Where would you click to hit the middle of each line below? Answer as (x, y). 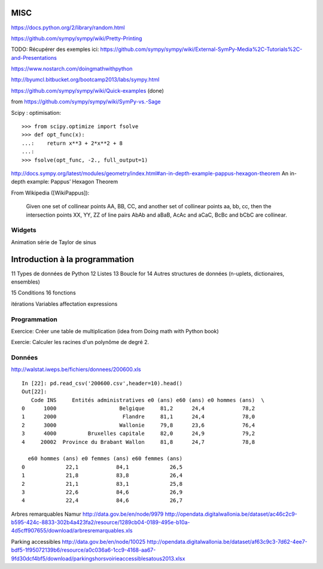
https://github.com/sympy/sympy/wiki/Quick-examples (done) (88, 90)
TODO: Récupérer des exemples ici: (55, 49)
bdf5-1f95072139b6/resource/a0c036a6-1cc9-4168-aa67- (83, 550)
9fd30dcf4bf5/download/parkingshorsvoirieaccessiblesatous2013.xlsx (98, 558)
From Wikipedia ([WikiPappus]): (50, 193)
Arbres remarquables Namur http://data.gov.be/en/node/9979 (87, 514)
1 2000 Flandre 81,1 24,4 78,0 (138, 417)
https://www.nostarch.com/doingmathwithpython (72, 69)
